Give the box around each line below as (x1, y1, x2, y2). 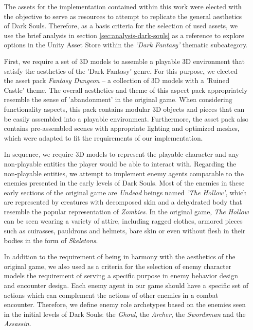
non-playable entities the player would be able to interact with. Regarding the (4, 158, 236, 168)
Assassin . (4, 318, 31, 329)
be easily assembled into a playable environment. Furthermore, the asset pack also (4, 113, 249, 124)
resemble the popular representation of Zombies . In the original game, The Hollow (4, 206, 249, 216)
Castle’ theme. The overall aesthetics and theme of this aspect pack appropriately (4, 84, 248, 95)
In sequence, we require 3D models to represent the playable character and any (4, 149, 239, 159)
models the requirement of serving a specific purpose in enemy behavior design (4, 270, 238, 281)
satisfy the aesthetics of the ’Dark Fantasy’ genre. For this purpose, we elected (4, 65, 237, 76)
